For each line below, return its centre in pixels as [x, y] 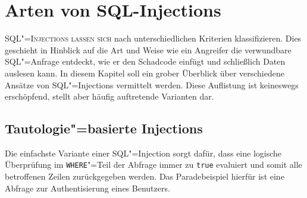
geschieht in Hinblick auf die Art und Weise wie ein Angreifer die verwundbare [148, 49]
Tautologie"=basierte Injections [104, 128]
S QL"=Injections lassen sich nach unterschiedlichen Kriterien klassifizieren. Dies [153, 38]
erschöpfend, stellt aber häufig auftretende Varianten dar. [109, 96]
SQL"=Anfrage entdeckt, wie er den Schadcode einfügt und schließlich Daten [145, 61]
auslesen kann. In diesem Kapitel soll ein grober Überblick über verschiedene [145, 73]
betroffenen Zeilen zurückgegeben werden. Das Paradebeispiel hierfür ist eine [145, 176]
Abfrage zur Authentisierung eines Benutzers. [87, 188]
